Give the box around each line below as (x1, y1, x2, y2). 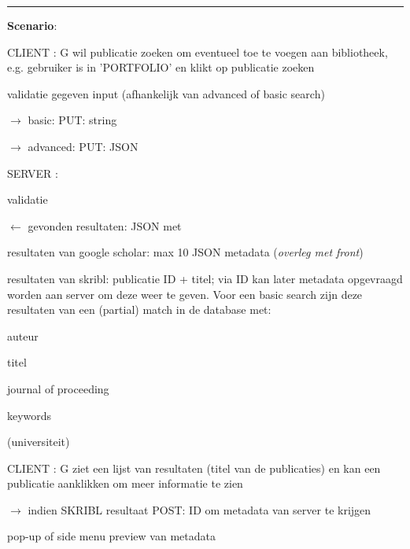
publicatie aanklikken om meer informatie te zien (7, 475, 243, 492)
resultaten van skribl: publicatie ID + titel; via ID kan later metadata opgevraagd (7, 270, 403, 286)
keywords (7, 407, 52, 423)
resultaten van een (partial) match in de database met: (7, 301, 271, 318)
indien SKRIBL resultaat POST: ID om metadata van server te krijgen (28, 501, 371, 518)
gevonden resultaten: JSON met (28, 217, 182, 234)
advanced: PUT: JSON (28, 138, 139, 154)
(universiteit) (7, 433, 70, 450)
